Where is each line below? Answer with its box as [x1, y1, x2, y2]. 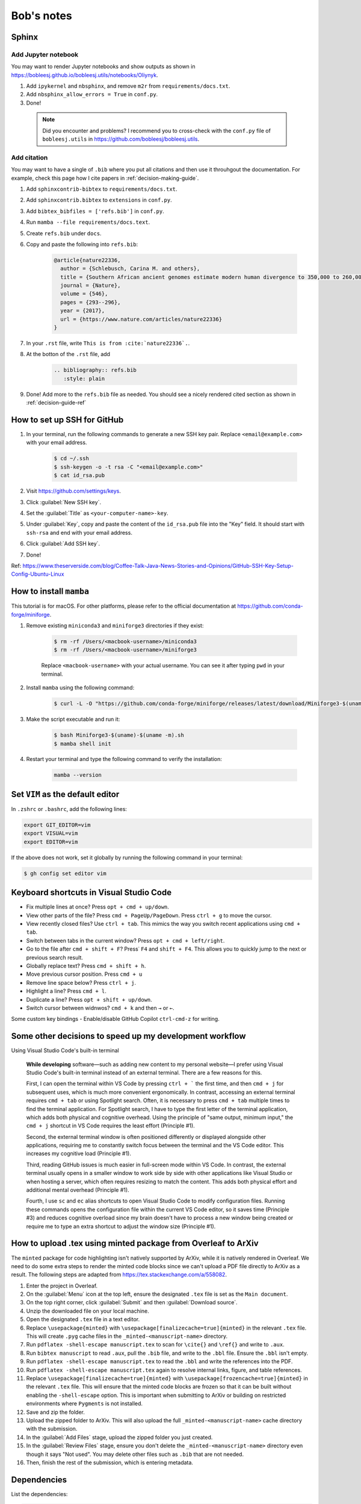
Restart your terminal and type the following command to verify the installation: [26, 756, 222, 763]
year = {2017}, [60, 307, 105, 314]
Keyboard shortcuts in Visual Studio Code [11, 887, 171, 898]
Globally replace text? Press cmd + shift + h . [26, 962, 146, 969]
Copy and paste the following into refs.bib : [26, 241, 138, 248]
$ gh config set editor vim [23, 870, 106, 877]
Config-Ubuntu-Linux [11, 570, 64, 578]
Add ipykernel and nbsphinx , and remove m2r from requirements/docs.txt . [26, 82, 230, 90]
